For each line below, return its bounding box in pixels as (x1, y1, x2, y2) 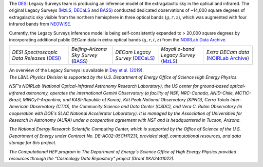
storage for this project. (9, 140, 56, 146)
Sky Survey (71, 52, 97, 58)
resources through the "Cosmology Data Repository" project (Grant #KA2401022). (9, 156, 175, 162)
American (9, 104, 29, 110)
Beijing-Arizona (71, 46, 107, 53)
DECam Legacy (115, 49, 151, 56)
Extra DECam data (206, 49, 249, 56)
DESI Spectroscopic (12, 49, 58, 56)
